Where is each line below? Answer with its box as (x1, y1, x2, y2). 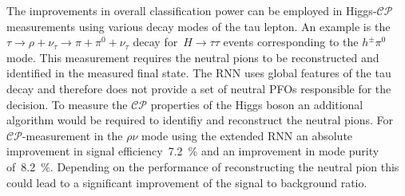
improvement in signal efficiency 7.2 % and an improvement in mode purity (6, 143, 379, 159)
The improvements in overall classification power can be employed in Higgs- (6, 2, 377, 18)
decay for (133, 33, 178, 50)
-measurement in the (22, 127, 123, 143)
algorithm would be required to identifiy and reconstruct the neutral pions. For (6, 112, 394, 128)
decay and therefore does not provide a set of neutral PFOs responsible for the (6, 80, 391, 96)
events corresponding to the (223, 33, 359, 50)
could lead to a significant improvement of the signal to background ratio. (6, 174, 367, 190)
